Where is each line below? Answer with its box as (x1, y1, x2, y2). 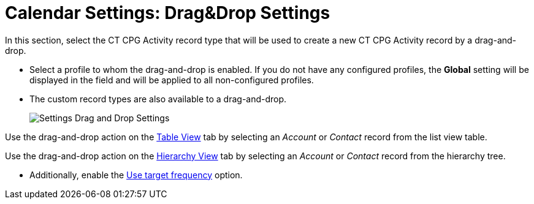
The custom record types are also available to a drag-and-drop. (29, 93, 287, 104)
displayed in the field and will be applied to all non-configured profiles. (29, 74, 314, 85)
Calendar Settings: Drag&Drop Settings (5, 2, 330, 23)
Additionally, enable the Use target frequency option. (29, 169, 243, 180)
